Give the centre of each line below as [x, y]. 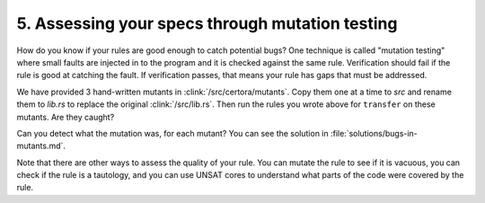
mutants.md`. [41, 146]
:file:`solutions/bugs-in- [374, 133]
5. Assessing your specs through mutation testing [207, 23]
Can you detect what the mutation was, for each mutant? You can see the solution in [173, 133]
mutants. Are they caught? [66, 117]
